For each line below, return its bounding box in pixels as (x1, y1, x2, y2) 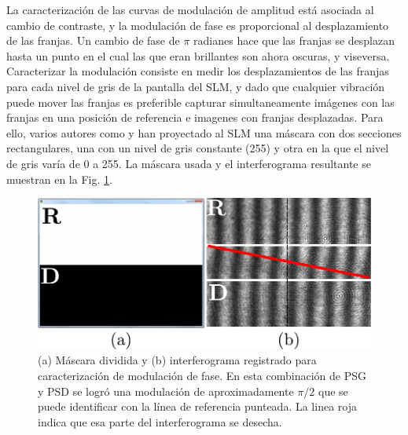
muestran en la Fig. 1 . (6, 170, 112, 187)
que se (318, 382, 348, 399)
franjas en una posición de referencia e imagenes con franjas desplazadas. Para (6, 109, 384, 126)
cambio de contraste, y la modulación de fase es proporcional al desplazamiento (6, 16, 389, 33)
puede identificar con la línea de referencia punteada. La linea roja (38, 398, 357, 415)
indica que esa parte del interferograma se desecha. (38, 413, 282, 430)
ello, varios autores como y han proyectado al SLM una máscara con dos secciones (6, 124, 402, 141)
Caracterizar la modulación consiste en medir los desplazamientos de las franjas (6, 63, 389, 79)
